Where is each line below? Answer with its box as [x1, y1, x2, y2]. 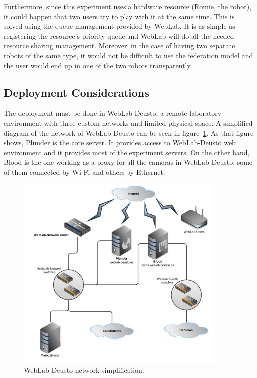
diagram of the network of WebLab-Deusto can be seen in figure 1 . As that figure [4, 127, 254, 138]
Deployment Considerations [4, 84, 149, 100]
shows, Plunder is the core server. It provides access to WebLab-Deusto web [4, 137, 236, 148]
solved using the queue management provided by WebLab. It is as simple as [4, 21, 235, 31]
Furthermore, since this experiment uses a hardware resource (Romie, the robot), [4, 1, 252, 11]
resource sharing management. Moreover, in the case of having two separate [4, 40, 235, 51]
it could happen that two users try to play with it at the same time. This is [4, 11, 235, 21]
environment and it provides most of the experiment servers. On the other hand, [4, 147, 250, 157]
